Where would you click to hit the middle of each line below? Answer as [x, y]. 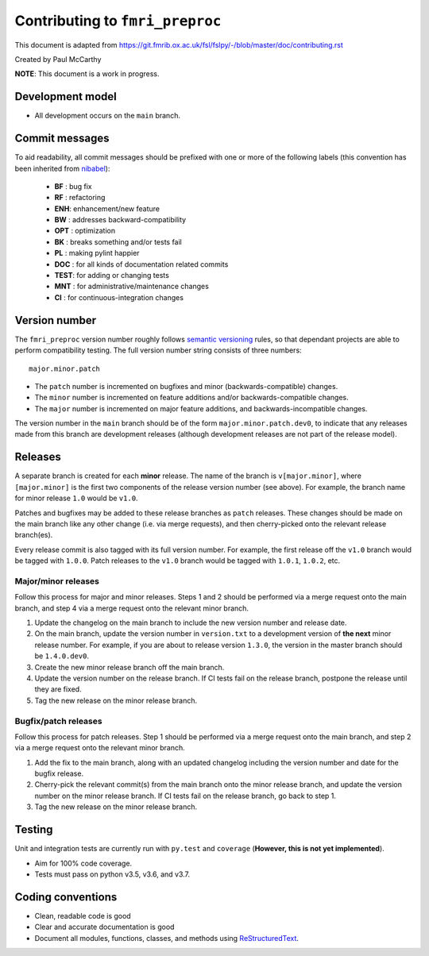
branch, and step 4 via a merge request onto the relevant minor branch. [132, 608]
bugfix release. [59, 773]
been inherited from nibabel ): [62, 168]
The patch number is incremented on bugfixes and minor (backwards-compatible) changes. [186, 386]
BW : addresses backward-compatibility [120, 220]
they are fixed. [58, 689]
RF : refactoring [80, 198]
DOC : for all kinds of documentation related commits [141, 264]
